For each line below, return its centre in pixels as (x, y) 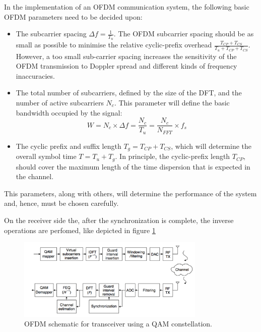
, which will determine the (211, 146)
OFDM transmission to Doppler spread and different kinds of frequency (126, 66)
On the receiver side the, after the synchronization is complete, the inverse (119, 220)
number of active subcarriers (60, 103)
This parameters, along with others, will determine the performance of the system (130, 193)
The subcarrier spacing (51, 34)
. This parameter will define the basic (172, 103)
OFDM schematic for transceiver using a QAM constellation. (118, 324)
